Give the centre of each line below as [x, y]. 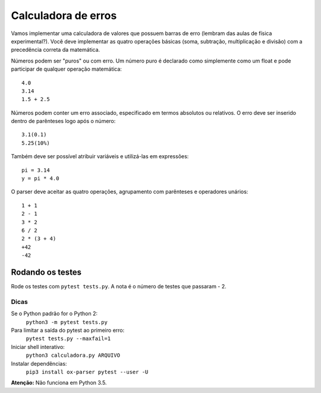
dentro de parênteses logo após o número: [63, 121]
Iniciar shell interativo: [38, 347]
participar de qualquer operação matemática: [66, 69]
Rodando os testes [46, 272]
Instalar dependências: [39, 363]
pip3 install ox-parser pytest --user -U [87, 372]
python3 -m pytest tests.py [67, 322]
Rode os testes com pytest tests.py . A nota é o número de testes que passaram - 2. [119, 287]
